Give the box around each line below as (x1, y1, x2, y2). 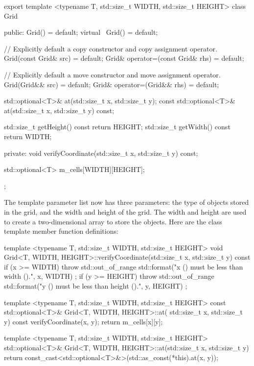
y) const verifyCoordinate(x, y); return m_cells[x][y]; (4, 316, 163, 326)
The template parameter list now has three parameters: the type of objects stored (4, 197, 249, 207)
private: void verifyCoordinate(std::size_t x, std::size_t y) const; (4, 147, 198, 158)
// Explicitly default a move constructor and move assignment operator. (4, 69, 221, 79)
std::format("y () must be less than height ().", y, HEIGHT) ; (4, 281, 187, 291)
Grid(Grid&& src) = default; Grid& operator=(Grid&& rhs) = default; (4, 79, 219, 89)
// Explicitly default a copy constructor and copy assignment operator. (4, 43, 217, 53)
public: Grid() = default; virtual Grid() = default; (4, 27, 158, 37)
